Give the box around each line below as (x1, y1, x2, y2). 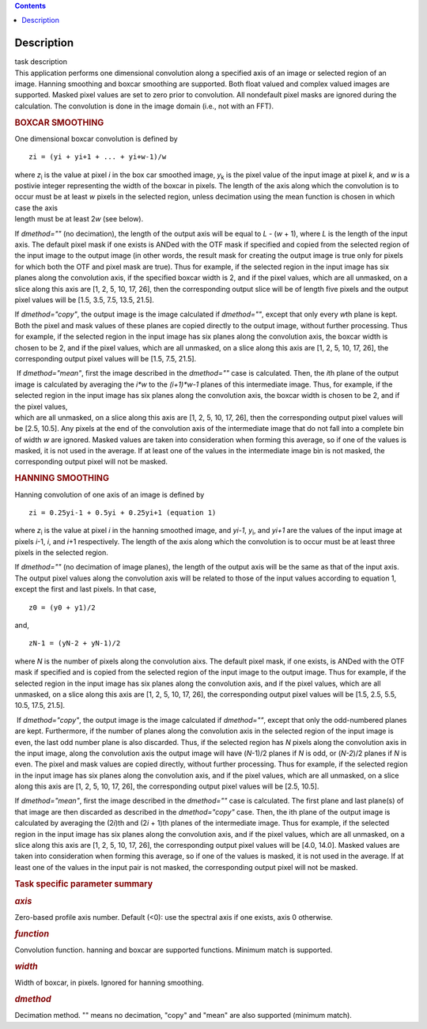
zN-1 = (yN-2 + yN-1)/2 (28, 639, 121, 648)
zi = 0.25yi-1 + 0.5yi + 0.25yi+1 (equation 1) (28, 508, 217, 517)
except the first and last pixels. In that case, (14, 584, 157, 594)
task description (14, 57, 67, 66)
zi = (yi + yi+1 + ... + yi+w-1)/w (28, 153, 167, 161)
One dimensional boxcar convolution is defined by (14, 134, 178, 143)
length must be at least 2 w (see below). (14, 214, 144, 224)
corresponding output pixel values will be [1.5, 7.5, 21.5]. (14, 354, 197, 363)
